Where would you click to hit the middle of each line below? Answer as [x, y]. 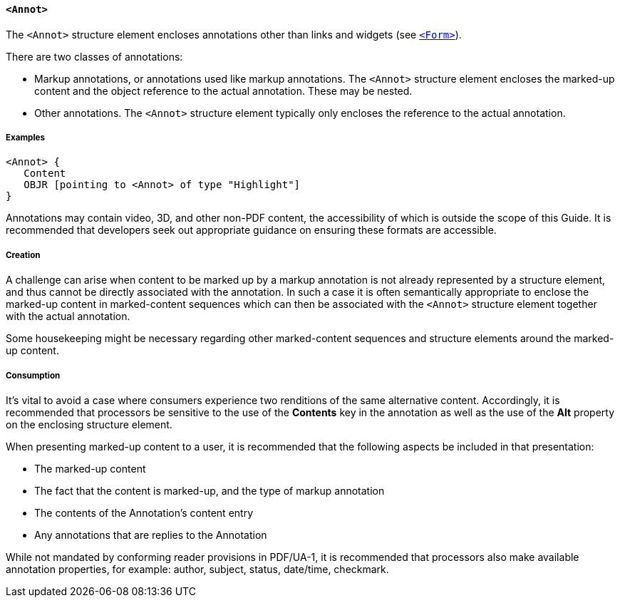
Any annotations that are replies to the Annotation [151, 535]
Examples [25, 138]
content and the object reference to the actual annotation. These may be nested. [223, 91]
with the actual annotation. [68, 316]
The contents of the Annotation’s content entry [144, 512]
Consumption [33, 375]
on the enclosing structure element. [89, 424]
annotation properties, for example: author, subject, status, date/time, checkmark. [197, 569]
